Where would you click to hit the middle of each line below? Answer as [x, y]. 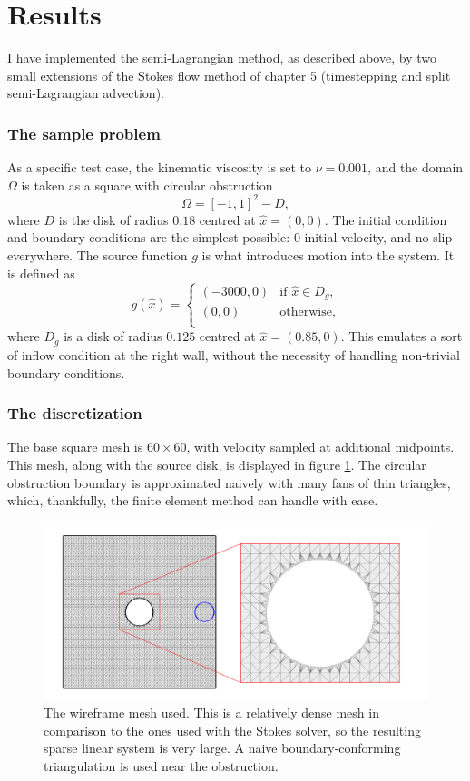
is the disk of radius [113, 219]
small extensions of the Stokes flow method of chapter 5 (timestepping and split [229, 75]
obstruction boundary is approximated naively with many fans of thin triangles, [229, 482]
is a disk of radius [113, 336]
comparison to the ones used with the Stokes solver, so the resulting [232, 730]
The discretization [75, 413]
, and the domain [416, 167]
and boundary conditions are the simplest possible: [149, 237]
